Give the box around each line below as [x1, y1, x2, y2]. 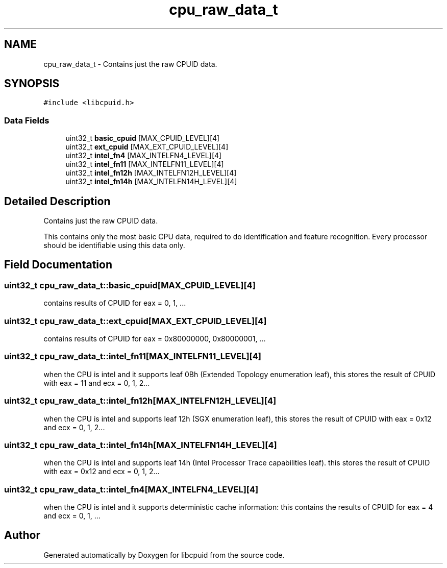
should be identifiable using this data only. [43, 241, 185, 250]
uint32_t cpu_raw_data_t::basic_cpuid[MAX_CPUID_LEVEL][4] [4, 280, 256, 290]
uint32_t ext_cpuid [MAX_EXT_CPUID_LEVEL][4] [65, 142, 229, 152]
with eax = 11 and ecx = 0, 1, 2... [43, 378, 150, 387]
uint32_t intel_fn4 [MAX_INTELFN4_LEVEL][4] [65, 151, 222, 160]
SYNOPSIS [4, 77, 60, 90]
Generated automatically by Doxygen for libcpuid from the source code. [43, 550, 285, 559]
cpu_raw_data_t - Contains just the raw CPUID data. [43, 59, 217, 68]
